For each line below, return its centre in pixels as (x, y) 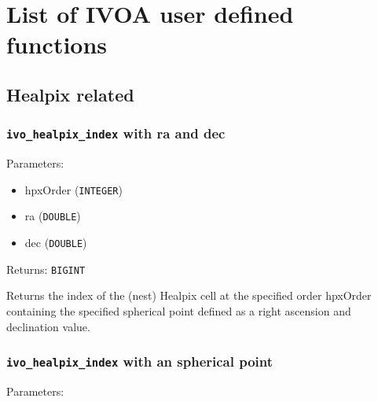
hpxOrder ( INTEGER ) (73, 189)
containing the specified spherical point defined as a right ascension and (179, 310)
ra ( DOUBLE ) (53, 216)
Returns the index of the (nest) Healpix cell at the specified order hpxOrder (189, 295)
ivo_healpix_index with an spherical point (140, 361)
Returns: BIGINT (46, 269)
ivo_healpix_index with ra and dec (116, 133)
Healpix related (70, 94)
